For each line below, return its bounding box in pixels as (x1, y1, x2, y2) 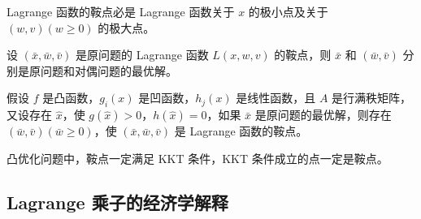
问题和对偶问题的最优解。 (40, 62, 177, 79)
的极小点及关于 (248, 3, 328, 19)
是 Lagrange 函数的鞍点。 (174, 122, 308, 140)
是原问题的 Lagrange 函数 (76, 46, 209, 63)
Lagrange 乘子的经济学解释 (7, 189, 228, 214)
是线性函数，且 (236, 89, 316, 106)
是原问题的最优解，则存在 (254, 106, 392, 123)
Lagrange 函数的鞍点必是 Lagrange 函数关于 (7, 3, 235, 19)
